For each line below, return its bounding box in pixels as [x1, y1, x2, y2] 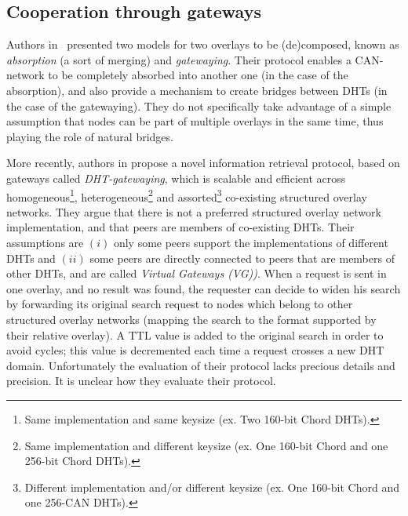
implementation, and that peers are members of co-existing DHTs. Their [6, 219, 355, 235]
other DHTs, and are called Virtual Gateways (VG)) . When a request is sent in [6, 265, 387, 282]
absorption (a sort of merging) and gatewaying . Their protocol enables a [6, 51, 352, 67]
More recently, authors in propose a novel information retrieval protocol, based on [6, 154, 400, 171]
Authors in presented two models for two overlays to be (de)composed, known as [6, 36, 399, 53]
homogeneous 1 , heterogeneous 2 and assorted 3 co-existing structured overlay [6, 186, 367, 205]
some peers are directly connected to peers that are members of [89, 249, 395, 266]
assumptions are [6, 234, 84, 250]
